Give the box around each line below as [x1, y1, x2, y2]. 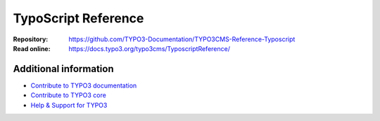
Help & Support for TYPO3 [30, 101, 108, 109]
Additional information [13, 63, 114, 75]
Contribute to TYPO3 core [30, 91, 107, 99]
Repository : [13, 35, 49, 43]
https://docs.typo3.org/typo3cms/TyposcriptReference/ [68, 44, 230, 52]
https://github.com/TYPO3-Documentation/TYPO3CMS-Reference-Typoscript [68, 35, 296, 43]
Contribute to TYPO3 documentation [30, 81, 137, 90]
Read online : [13, 44, 51, 52]
